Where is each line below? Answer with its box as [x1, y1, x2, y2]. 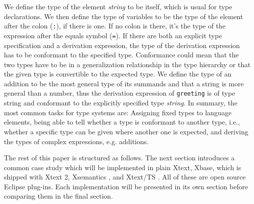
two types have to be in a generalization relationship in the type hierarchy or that [4, 59, 251, 69]
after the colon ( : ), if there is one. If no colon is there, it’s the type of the [4, 21, 226, 31]
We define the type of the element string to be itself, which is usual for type [4, 1, 232, 11]
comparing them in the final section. [4, 191, 113, 201]
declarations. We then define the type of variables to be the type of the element [4, 11, 243, 21]
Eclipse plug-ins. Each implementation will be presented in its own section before [4, 181, 248, 191]
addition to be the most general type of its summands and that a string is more [4, 78, 244, 88]
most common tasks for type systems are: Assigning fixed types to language [4, 107, 232, 117]
